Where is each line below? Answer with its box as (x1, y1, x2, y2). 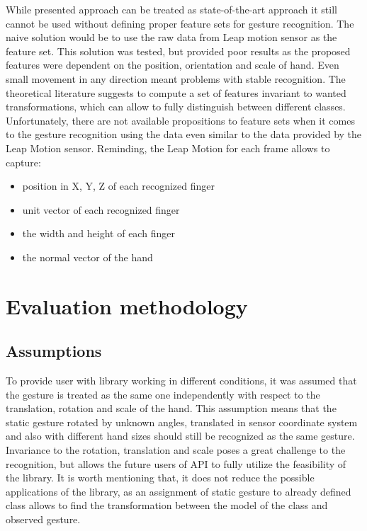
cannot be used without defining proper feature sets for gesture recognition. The (6, 16, 354, 30)
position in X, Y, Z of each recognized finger (22, 178, 215, 193)
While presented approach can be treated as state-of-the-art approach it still (6, 2, 337, 16)
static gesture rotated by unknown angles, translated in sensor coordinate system (6, 414, 358, 429)
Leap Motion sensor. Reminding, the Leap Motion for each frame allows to (6, 140, 330, 155)
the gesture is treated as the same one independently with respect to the (6, 387, 320, 401)
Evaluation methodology (6, 291, 248, 320)
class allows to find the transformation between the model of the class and (6, 498, 328, 513)
